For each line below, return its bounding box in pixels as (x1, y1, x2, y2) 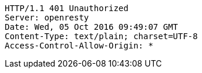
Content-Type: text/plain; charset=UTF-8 (5, 32, 198, 41)
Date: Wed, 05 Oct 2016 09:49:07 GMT (5, 22, 179, 32)
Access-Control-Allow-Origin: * (5, 41, 153, 50)
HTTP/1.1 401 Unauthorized (5, 4, 129, 13)
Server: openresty (5, 13, 89, 22)
